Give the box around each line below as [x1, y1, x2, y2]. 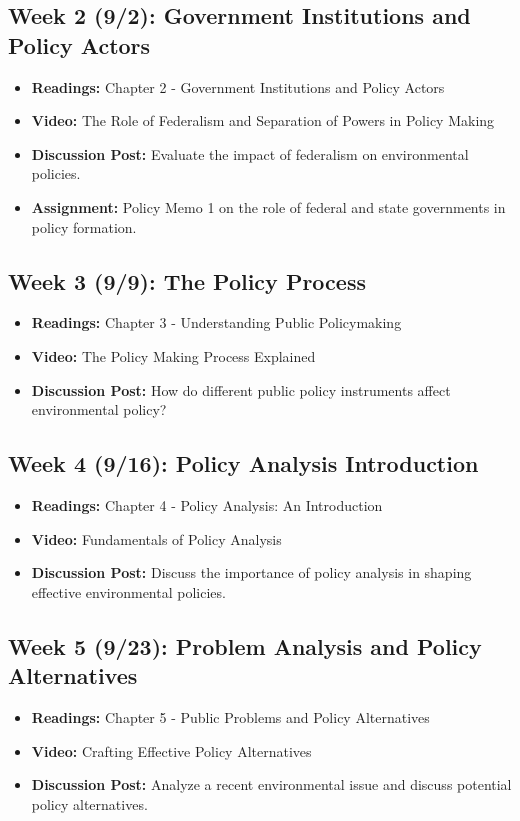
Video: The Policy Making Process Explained [31, 345, 316, 366]
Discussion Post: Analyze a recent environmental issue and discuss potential [31, 774, 512, 795]
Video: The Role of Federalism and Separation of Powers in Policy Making [31, 110, 495, 131]
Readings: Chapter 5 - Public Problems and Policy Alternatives [31, 706, 430, 727]
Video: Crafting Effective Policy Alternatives [31, 740, 312, 761]
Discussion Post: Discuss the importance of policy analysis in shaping [31, 562, 472, 583]
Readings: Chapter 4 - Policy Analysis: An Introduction [31, 494, 383, 515]
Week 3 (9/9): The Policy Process [8, 265, 366, 296]
